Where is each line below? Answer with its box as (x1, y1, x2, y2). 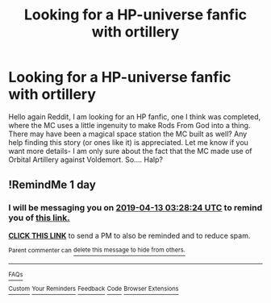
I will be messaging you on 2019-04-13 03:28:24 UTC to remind (8, 202, 263, 214)
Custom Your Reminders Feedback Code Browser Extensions (8, 284, 179, 293)
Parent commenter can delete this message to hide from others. (8, 246, 186, 255)
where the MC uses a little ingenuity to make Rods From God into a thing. (8, 120, 251, 130)
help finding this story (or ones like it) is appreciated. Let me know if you (8, 137, 248, 147)
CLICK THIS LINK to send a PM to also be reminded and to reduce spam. (8, 230, 251, 240)
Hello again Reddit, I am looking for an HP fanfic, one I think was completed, (8, 111, 261, 122)
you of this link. (8, 212, 70, 223)
